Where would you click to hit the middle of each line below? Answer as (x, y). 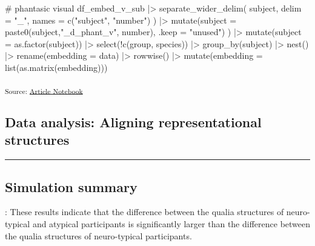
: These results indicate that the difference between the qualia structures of (144, 212)
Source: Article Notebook (44, 91)
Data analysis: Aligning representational (133, 122)
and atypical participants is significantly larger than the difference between (171, 224)
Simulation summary (71, 186)
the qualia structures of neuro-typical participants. (98, 235)
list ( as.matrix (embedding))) (56, 67)
